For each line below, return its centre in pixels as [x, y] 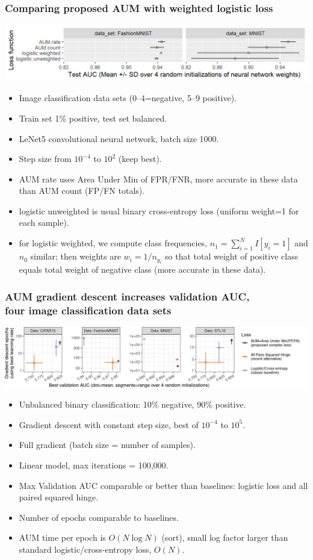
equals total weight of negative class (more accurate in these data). [142, 269]
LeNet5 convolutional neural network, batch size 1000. [119, 138]
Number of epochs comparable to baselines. [99, 517]
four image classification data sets [88, 310]
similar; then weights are [76, 256]
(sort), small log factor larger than [225, 537]
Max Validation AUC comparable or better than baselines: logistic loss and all [163, 485]
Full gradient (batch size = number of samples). [107, 445]
